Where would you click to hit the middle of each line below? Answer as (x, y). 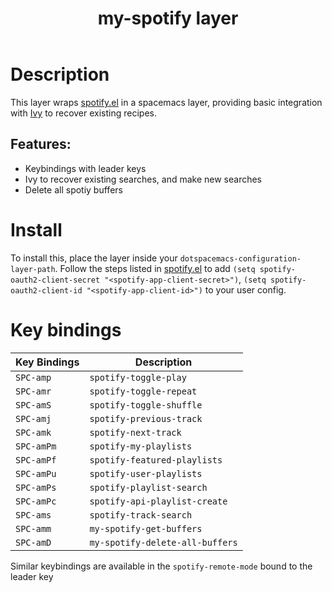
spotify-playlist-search (148, 487)
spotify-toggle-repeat (143, 391)
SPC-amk (33, 432)
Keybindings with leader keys (85, 168)
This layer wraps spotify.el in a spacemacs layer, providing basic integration (166, 102)
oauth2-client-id (46, 290)
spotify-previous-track (146, 418)
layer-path (33, 269)
